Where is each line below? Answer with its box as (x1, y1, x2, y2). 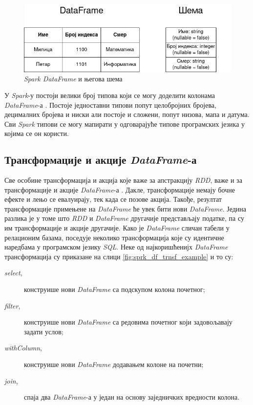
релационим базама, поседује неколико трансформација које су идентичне (4, 232, 224, 242)
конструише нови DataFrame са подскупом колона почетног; (24, 284, 205, 294)
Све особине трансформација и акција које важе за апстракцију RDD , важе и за (4, 175, 242, 185)
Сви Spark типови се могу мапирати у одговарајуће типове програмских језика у (4, 118, 245, 129)
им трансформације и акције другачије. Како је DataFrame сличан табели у (4, 223, 230, 233)
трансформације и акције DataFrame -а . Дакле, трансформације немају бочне (4, 184, 235, 194)
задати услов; (24, 326, 63, 336)
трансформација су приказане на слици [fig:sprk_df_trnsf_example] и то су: (4, 251, 233, 261)
